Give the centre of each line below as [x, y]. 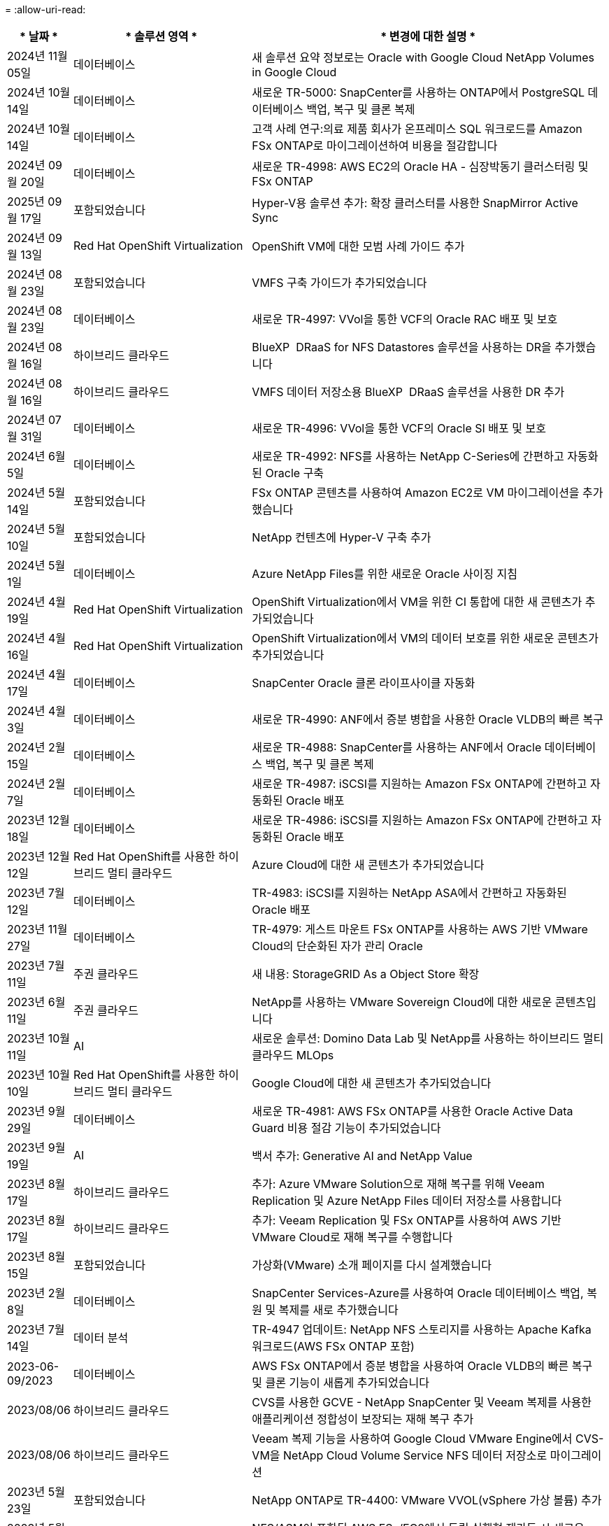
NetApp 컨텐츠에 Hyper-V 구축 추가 [342, 537]
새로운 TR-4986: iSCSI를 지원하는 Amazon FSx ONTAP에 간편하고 [420, 820]
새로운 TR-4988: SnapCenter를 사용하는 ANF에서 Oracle [397, 747]
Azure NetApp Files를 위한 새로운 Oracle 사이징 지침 [385, 574]
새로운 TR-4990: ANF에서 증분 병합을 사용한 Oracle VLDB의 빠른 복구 [428, 719]
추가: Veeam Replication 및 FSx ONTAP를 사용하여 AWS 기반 [407, 1220]
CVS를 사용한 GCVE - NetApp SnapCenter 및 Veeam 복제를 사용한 [422, 1402]
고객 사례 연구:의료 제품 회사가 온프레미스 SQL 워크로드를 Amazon [417, 129]
